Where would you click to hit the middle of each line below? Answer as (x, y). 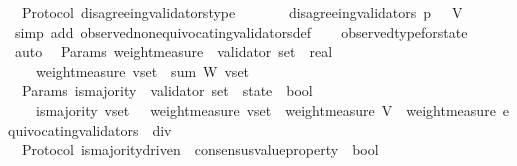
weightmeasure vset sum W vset (142, 70)
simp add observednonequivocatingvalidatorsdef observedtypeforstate (241, 31)
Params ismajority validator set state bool (167, 90)
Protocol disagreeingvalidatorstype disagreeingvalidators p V (242, 12)
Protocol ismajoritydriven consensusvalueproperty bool (200, 149)
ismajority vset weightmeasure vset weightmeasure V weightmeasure (265, 109)
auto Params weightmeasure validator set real (173, 51)
